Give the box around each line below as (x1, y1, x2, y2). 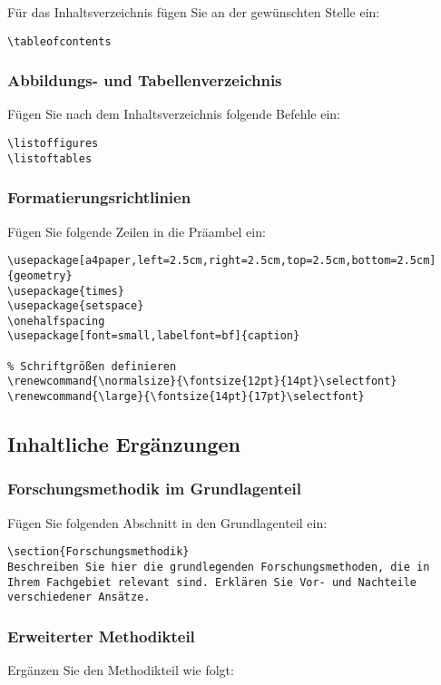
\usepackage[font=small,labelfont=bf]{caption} (7, 329, 300, 343)
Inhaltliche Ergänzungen (7, 430, 240, 458)
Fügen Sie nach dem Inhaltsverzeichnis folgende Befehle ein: (7, 104, 340, 123)
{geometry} (7, 269, 73, 282)
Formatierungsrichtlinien (7, 186, 191, 209)
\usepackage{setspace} (7, 299, 144, 313)
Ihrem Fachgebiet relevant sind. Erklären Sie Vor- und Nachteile (7, 575, 417, 589)
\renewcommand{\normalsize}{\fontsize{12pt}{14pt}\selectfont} (7, 375, 397, 388)
